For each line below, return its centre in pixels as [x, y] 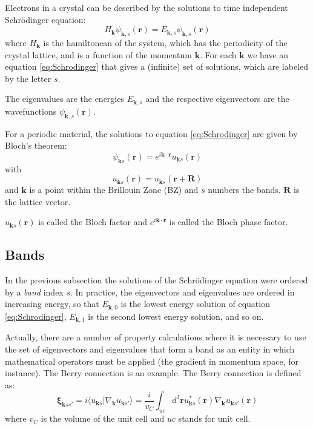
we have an [268, 54]
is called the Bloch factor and [93, 222]
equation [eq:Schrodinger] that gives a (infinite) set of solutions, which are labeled [156, 66]
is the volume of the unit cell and [103, 418]
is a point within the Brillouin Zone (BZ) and [114, 190]
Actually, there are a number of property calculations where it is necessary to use [156, 337]
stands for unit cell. [214, 418]
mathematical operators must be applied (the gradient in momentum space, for [152, 361]
